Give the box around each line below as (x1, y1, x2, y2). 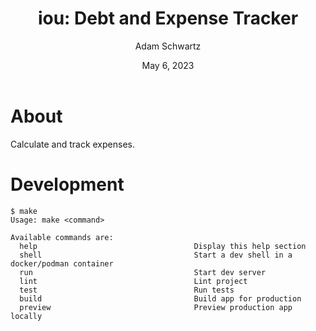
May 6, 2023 (141, 59, 195, 71)
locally (10, 311, 43, 321)
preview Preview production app (19, 302, 293, 312)
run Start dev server (19, 267, 267, 277)
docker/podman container (10, 258, 114, 269)
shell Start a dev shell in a (19, 250, 293, 260)
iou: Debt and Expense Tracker (37, 7, 299, 30)
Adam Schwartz (134, 40, 202, 52)
